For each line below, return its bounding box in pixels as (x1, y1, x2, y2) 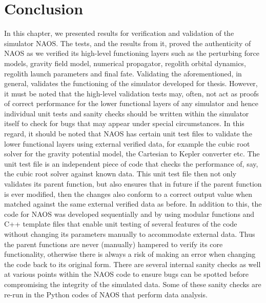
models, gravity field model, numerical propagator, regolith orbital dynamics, (4, 57, 246, 68)
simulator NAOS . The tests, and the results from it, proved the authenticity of (4, 37, 251, 48)
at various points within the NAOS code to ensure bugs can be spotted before (4, 269, 249, 279)
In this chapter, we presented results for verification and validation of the (4, 28, 234, 38)
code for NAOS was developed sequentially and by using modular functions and (4, 208, 255, 219)
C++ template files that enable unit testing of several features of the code (4, 218, 237, 229)
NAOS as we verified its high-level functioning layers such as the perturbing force (4, 48, 259, 58)
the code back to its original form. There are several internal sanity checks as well (4, 258, 261, 269)
